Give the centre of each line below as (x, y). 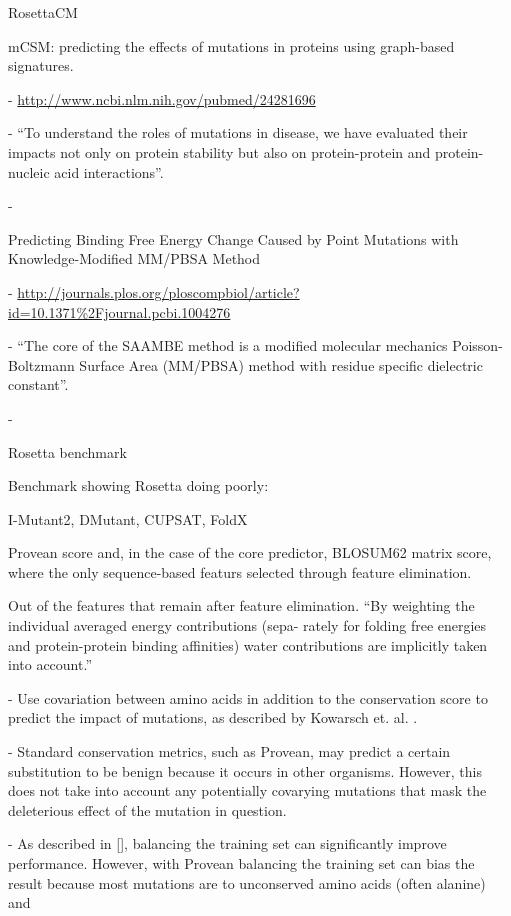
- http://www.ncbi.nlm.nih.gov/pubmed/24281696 (162, 98)
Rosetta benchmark (67, 451)
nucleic (29, 171)
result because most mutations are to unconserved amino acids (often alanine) (247, 882)
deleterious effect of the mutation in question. (147, 809)
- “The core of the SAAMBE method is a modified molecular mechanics (228, 345)
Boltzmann (41, 364)
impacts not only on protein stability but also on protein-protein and (219, 151)
